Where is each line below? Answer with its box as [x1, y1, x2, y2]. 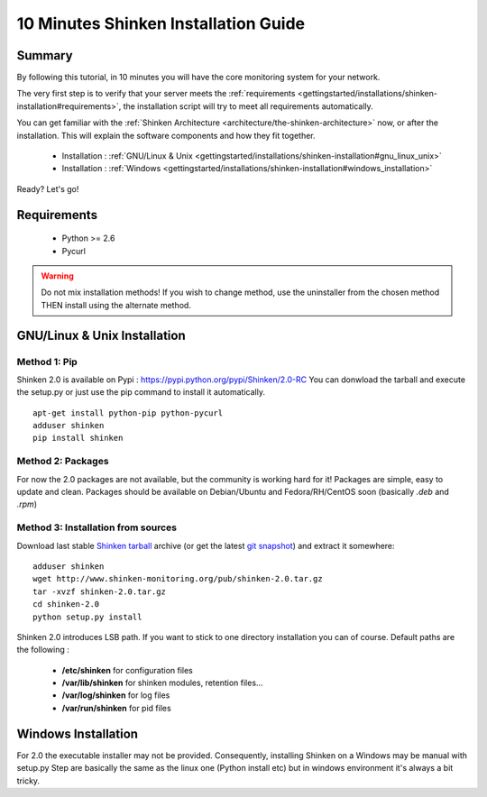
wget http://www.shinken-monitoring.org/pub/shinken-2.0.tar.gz [32, 573, 324, 584]
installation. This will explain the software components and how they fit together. [16, 130, 316, 141]
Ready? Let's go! [16, 183, 79, 194]
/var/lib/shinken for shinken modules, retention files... [61, 677, 263, 689]
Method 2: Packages [16, 455, 109, 468]
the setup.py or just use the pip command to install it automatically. [16, 387, 266, 398]
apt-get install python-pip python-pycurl [32, 408, 224, 418]
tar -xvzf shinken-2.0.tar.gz [32, 586, 167, 597]
